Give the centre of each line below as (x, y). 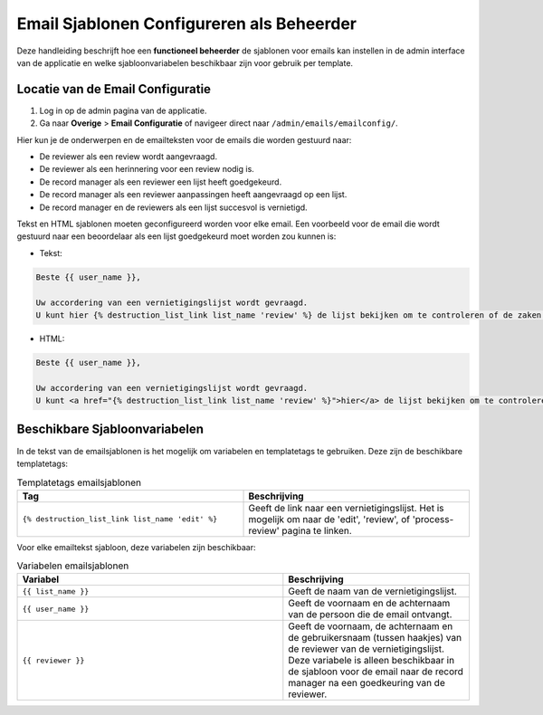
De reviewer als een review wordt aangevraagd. (128, 157)
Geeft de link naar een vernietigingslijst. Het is (346, 508)
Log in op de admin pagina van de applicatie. (123, 110)
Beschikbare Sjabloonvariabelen (110, 429)
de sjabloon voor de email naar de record (376, 672)
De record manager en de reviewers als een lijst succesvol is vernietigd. (173, 207)
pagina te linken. (317, 530)
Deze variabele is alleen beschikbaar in (372, 661)
